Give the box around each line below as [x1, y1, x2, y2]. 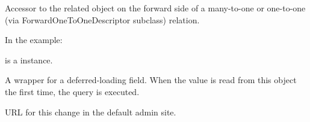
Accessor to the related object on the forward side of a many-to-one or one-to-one [5, 2, 306, 14]
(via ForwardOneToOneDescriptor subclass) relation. [5, 13, 200, 26]
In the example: [5, 33, 63, 46]
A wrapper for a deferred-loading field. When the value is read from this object [5, 74, 297, 86]
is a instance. [5, 53, 53, 66]
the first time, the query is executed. [5, 85, 140, 97]
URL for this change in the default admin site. [5, 105, 176, 118]
